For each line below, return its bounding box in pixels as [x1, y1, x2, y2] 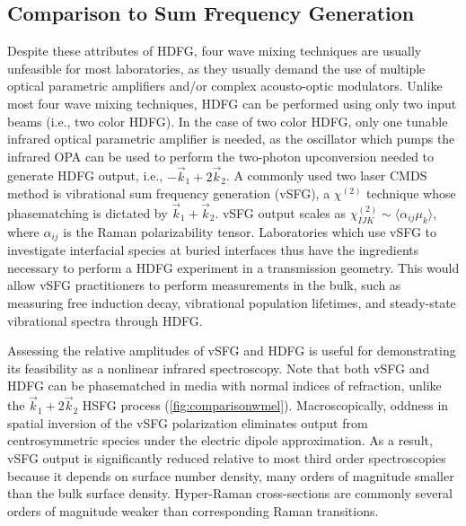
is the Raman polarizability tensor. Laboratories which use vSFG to [63, 222, 437, 241]
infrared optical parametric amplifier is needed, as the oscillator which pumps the [7, 129, 455, 148]
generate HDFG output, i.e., [7, 166, 163, 185]
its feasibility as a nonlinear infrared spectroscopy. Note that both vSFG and [7, 358, 430, 377]
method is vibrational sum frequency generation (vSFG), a [7, 184, 330, 203]
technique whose [366, 184, 456, 203]
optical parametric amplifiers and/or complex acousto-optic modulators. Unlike [7, 76, 443, 95]
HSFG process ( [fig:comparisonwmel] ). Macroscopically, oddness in [82, 396, 449, 415]
